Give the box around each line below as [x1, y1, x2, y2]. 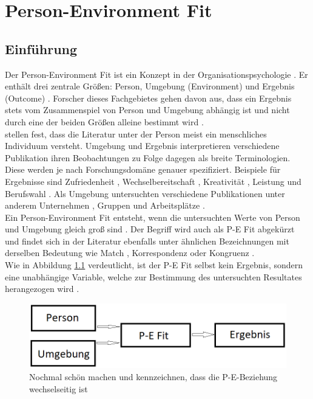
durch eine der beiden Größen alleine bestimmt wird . [5, 115, 204, 128]
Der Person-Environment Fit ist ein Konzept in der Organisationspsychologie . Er [5, 68, 308, 80]
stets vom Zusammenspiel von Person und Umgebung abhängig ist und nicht [5, 103, 290, 116]
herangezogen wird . [5, 282, 79, 295]
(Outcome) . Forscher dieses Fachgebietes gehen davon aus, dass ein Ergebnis [5, 91, 292, 104]
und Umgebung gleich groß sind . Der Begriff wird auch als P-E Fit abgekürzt [5, 223, 295, 235]
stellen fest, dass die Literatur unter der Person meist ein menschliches [5, 127, 267, 140]
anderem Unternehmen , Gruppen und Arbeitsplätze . [5, 199, 205, 212]
